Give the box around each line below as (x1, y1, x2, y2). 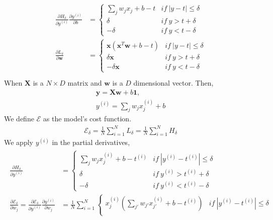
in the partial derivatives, (52, 137, 130, 148)
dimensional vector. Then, (133, 78, 214, 88)
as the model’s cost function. (43, 113, 132, 124)
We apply (4, 137, 33, 148)
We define (4, 113, 34, 124)
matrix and (67, 78, 102, 88)
